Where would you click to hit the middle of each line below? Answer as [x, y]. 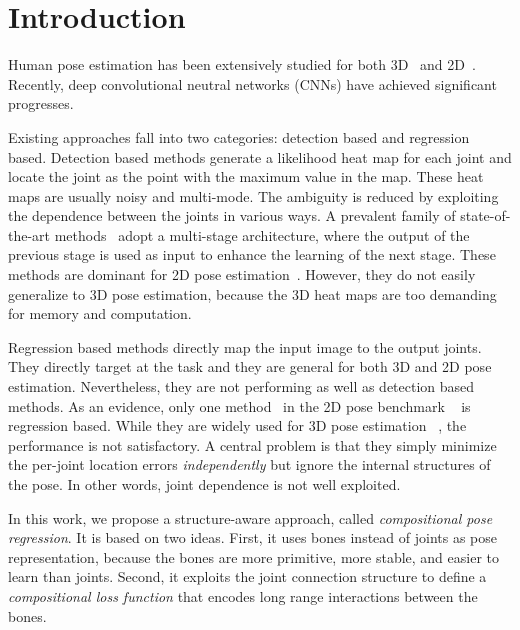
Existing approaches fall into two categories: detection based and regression [239, 136]
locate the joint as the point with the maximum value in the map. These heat [246, 176]
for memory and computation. [100, 313]
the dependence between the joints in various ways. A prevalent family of [232, 215]
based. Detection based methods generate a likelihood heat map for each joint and [260, 156]
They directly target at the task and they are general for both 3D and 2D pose [250, 366]
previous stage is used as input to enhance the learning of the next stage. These [252, 254]
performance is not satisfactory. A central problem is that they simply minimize [252, 444]
